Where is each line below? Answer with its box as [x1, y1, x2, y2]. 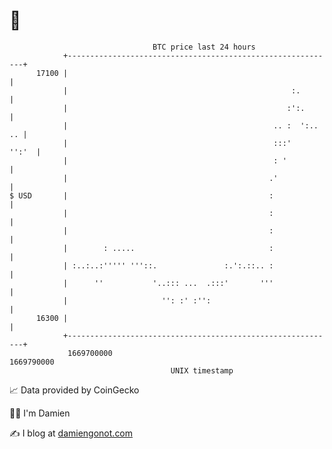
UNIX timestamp [170, 365, 234, 376]
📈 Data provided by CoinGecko [9, 384, 140, 396]
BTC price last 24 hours [152, 42, 256, 52]
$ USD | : [9, 190, 274, 201]
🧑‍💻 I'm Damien [9, 407, 71, 419]
